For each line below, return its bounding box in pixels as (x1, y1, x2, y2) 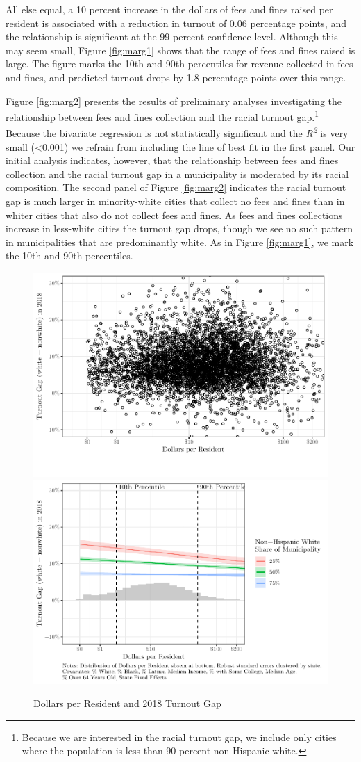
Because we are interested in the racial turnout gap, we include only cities (22, 729, 337, 744)
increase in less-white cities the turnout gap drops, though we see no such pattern (6, 221, 353, 236)
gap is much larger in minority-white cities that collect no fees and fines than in (6, 194, 345, 209)
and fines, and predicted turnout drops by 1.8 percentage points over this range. (6, 70, 346, 84)
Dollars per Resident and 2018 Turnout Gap (33, 696, 221, 711)
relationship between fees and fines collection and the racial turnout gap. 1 (6, 108, 319, 124)
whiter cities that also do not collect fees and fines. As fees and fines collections (6, 207, 343, 222)
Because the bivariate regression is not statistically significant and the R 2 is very (6, 124, 349, 140)
